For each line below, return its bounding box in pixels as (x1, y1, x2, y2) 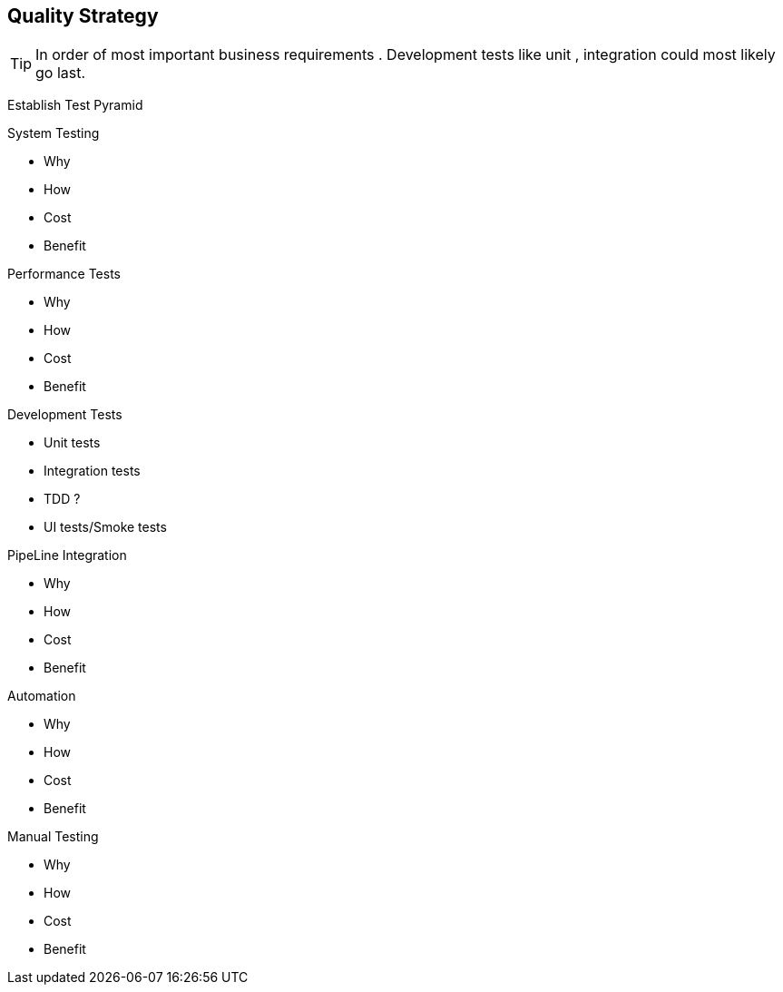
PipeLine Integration (7, 547, 127, 564)
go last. (35, 64, 86, 83)
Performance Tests (7, 266, 121, 282)
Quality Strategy (7, 5, 159, 27)
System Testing (7, 125, 100, 142)
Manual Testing (7, 829, 99, 845)
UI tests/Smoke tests (44, 519, 167, 535)
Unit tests (44, 435, 101, 451)
